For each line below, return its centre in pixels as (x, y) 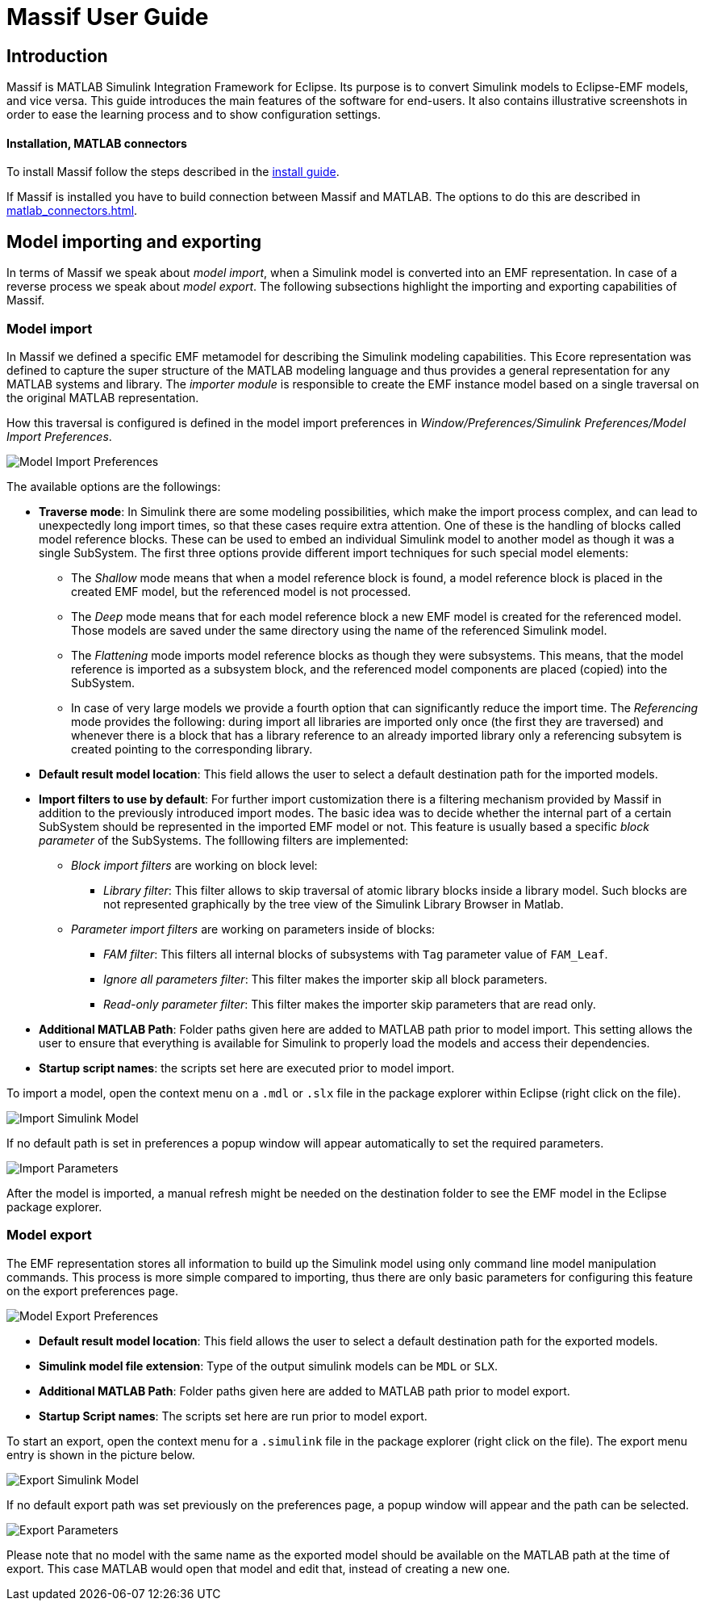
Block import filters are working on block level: (194, 865)
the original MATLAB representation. (103, 397)
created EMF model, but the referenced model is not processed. (241, 591)
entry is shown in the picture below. (101, 1454)
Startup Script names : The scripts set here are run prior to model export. (233, 1416)
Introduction (57, 56)
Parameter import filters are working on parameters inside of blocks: (253, 929)
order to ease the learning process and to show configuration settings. (194, 115)
